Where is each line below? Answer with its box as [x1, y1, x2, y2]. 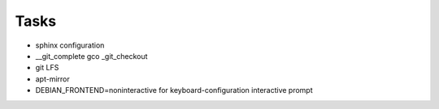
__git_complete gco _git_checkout [35, 51, 148, 61]
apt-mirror [35, 73, 71, 84]
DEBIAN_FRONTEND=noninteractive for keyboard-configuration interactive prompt [35, 86, 313, 95]
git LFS [35, 63, 59, 73]
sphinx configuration [35, 40, 105, 50]
